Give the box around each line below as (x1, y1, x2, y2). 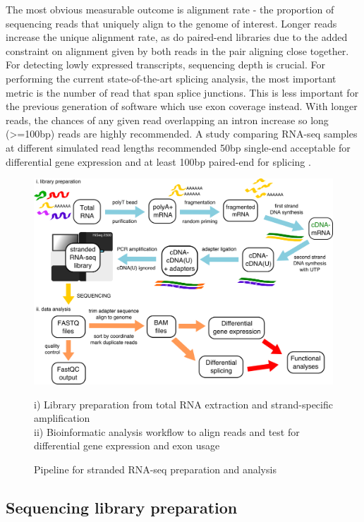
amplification (34, 411, 90, 425)
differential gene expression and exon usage (34, 438, 220, 453)
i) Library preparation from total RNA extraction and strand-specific (34, 396, 333, 411)
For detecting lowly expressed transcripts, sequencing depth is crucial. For (6, 57, 325, 72)
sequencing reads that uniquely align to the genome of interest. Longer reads (6, 16, 337, 30)
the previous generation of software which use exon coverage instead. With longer (6, 99, 358, 114)
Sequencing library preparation (6, 496, 238, 518)
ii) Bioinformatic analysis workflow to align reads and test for (34, 424, 300, 439)
